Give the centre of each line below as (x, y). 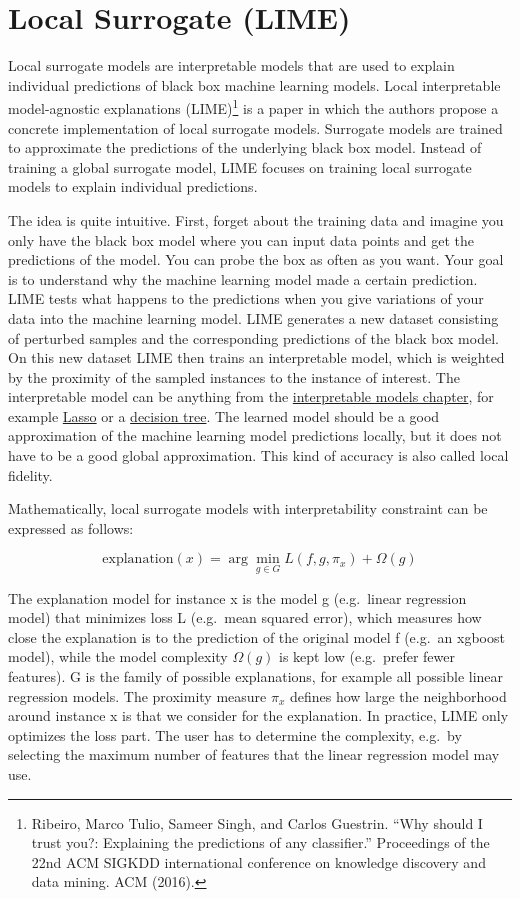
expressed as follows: (71, 527)
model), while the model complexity (118, 656)
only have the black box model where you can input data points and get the (241, 239)
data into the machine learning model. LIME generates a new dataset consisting (253, 317)
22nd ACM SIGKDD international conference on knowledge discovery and (258, 861)
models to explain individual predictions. (133, 186)
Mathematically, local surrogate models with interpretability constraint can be (248, 508)
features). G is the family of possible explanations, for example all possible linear (256, 676)
